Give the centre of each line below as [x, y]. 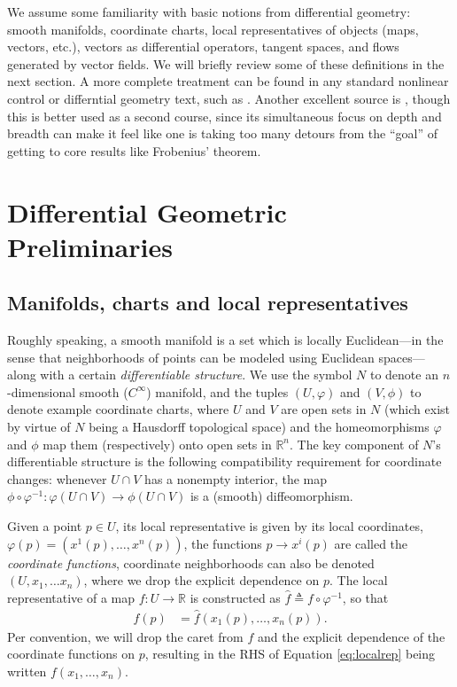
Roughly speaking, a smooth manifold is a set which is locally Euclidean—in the [225, 340]
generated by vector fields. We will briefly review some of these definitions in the [226, 63]
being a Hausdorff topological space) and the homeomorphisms [259, 427]
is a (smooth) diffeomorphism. [271, 496]
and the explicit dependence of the [351, 636]
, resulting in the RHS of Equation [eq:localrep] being [290, 654]
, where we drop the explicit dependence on [201, 580]
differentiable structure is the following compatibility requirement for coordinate [225, 461]
